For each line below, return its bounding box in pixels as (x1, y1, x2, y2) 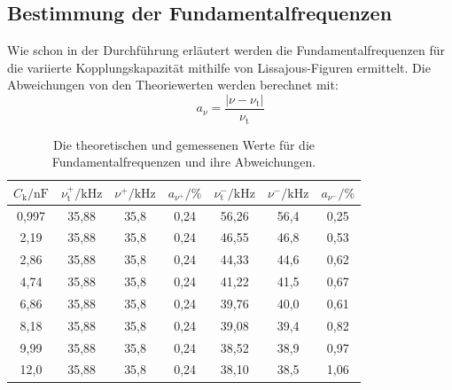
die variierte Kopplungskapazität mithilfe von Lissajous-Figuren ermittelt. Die (7, 58, 431, 76)
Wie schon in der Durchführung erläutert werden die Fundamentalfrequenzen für (7, 41, 445, 59)
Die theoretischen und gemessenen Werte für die (53, 135, 315, 153)
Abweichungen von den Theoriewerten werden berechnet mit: (7, 75, 339, 94)
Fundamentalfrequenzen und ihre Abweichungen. (51, 152, 316, 171)
